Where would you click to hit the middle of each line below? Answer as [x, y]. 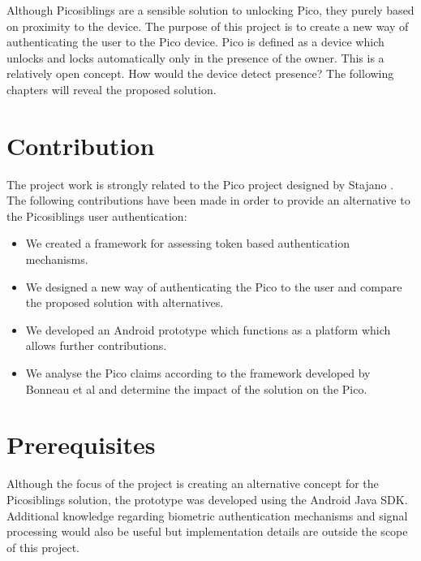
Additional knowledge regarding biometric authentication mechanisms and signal [207, 515]
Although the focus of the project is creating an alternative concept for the [193, 483]
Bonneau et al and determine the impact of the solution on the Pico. [196, 388]
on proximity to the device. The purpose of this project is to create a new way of [208, 26]
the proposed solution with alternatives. [125, 302]
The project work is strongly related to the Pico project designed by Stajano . [200, 184]
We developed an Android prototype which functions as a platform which [208, 329]
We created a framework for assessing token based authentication [187, 243]
